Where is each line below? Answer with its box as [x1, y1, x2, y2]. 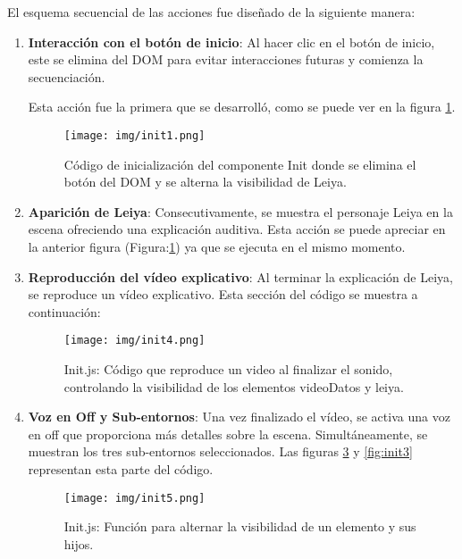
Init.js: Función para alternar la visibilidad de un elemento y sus [63, 517, 416, 536]
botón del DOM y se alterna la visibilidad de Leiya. [63, 172, 347, 191]
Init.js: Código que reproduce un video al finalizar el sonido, [63, 360, 393, 379]
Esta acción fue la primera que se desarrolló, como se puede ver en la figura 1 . [28, 97, 456, 116]
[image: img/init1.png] [63, 129, 206, 142]
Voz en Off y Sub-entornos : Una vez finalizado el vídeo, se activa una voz [28, 407, 450, 426]
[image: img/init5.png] [63, 491, 206, 505]
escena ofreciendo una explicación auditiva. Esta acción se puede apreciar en [28, 220, 446, 238]
